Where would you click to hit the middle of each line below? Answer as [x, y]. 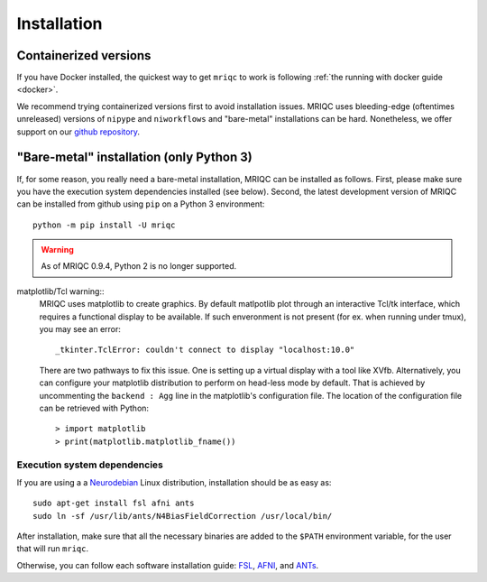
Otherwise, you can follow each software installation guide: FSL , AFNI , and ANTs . [168, 565]
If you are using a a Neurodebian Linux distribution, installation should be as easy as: [174, 482]
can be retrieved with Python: [94, 408]
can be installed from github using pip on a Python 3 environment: [141, 204]
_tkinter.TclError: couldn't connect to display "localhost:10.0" [205, 350]
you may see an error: [80, 329]
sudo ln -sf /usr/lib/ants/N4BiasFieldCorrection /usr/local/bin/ [183, 516]
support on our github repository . [78, 132]
